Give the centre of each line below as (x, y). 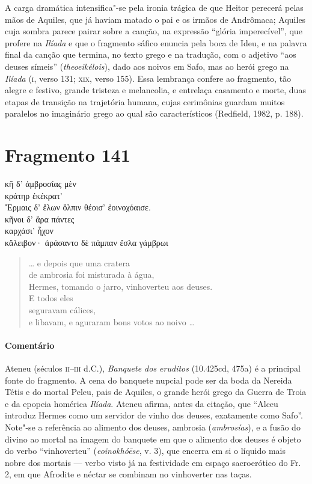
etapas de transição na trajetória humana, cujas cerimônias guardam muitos (145, 101)
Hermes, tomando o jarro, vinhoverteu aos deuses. (121, 286)
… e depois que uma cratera (79, 262)
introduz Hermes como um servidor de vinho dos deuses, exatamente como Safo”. (154, 415)
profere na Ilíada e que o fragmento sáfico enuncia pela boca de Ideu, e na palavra (156, 42)
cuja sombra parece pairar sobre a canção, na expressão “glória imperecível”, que (154, 31)
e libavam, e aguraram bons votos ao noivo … (112, 321)
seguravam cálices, (62, 310)
